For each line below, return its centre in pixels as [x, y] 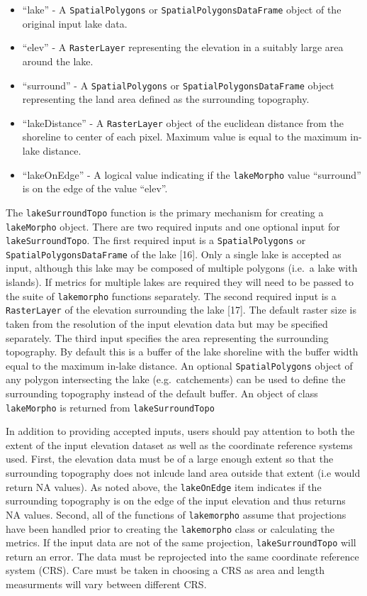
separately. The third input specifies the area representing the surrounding [167, 337]
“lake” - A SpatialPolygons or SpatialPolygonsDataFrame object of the [182, 9]
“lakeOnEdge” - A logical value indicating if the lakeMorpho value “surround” [192, 174]
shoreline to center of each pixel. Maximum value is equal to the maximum [185, 137]
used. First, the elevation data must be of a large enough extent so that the [170, 459]
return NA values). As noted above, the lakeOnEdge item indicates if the [164, 486]
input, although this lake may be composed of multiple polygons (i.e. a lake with [182, 268]
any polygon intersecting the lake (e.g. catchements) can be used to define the [176, 379]
